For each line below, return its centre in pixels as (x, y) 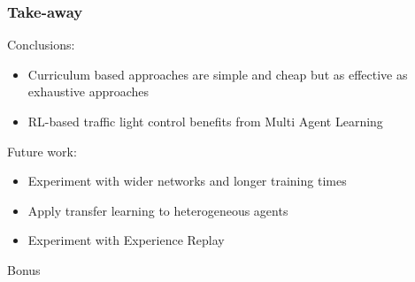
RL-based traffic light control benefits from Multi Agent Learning (205, 121)
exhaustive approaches (88, 91)
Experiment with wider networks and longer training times (187, 181)
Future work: (42, 151)
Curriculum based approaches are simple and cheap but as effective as (218, 74)
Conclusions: (41, 45)
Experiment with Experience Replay (126, 240)
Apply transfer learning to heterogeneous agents (158, 210)
